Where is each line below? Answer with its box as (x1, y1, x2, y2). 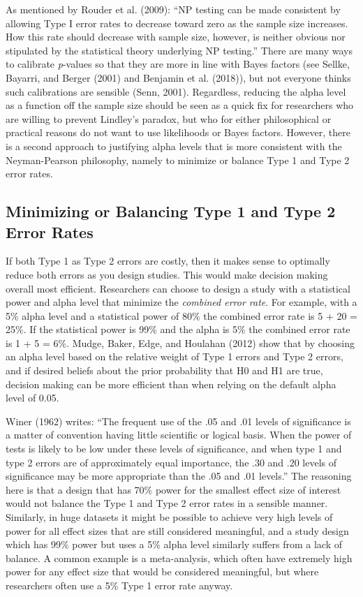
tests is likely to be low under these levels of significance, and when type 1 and (6, 441, 342, 456)
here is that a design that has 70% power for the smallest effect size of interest (6, 482, 341, 496)
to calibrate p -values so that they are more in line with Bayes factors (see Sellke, (6, 57, 350, 71)
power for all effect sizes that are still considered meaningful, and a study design (6, 523, 349, 538)
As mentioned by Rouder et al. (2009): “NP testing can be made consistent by (6, 2, 341, 16)
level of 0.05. (6, 390, 59, 405)
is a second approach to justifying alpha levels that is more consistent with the (6, 138, 342, 153)
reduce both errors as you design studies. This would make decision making (6, 267, 328, 281)
